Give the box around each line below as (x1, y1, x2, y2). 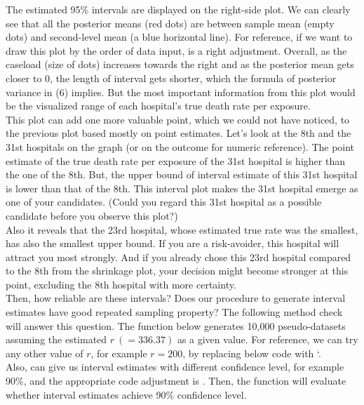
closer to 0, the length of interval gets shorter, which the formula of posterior (6, 70, 337, 85)
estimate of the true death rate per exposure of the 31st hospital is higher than (6, 153, 345, 168)
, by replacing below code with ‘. (182, 345, 321, 360)
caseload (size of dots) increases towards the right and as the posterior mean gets (6, 57, 354, 72)
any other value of (6, 345, 83, 360)
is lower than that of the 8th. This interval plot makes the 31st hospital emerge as (6, 180, 358, 195)
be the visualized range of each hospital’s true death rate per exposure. (6, 98, 311, 113)
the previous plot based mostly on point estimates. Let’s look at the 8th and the (6, 126, 351, 140)
